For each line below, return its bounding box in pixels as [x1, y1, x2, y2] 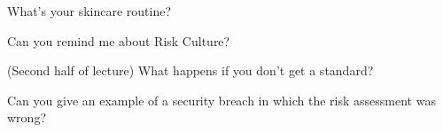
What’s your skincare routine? [7, 2, 172, 19]
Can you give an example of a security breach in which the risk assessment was [7, 90, 436, 109]
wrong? [7, 108, 46, 127]
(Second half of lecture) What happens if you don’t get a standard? [7, 61, 374, 80]
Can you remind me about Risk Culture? [7, 31, 230, 50]
